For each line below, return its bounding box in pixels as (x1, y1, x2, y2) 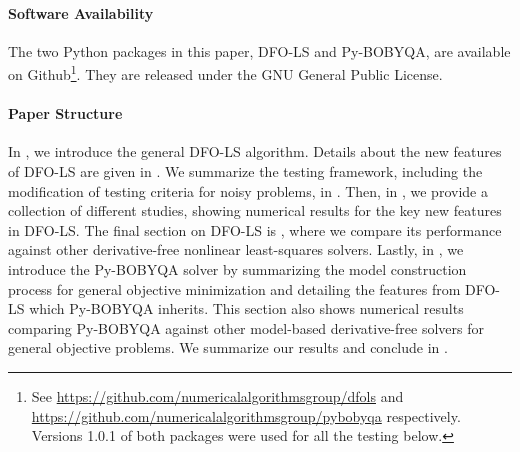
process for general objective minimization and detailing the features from (8, 278, 461, 299)
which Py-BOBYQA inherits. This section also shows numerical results (29, 298, 464, 319)
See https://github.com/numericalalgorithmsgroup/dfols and (31, 385, 404, 406)
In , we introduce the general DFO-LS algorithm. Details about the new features (8, 141, 502, 162)
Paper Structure (8, 103, 123, 124)
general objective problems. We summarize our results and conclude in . (8, 337, 448, 358)
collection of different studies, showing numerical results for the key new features (8, 200, 502, 221)
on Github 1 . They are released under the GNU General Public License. (8, 61, 443, 85)
